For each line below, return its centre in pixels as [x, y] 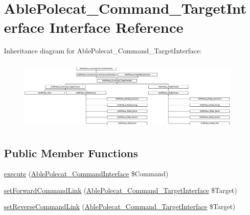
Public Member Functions [71, 153]
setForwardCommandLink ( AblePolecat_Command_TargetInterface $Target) [121, 190]
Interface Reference [116, 27]
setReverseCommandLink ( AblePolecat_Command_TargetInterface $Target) [120, 206]
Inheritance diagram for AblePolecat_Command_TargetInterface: [103, 51]
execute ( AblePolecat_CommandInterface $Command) [86, 174]
